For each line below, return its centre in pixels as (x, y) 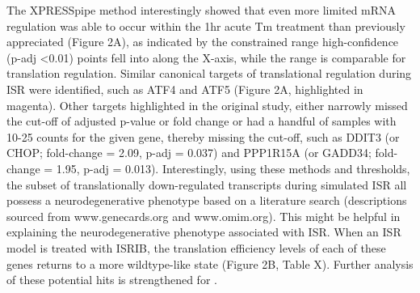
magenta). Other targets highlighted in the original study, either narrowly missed (207, 105)
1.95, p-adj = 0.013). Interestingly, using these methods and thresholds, (233, 168)
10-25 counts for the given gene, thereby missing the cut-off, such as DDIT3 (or (203, 136)
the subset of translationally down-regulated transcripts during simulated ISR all (207, 184)
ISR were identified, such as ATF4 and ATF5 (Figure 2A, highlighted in (185, 89)
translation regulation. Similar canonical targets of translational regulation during (209, 73)
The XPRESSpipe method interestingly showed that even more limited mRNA (202, 10)
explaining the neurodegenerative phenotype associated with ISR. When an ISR (204, 232)
